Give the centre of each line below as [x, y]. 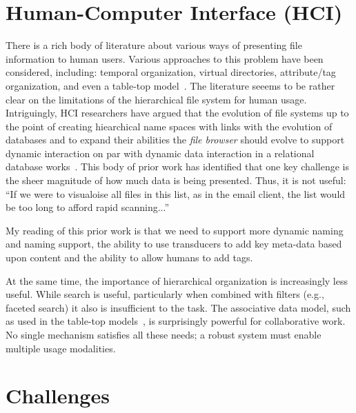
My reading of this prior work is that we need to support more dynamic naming [175, 230]
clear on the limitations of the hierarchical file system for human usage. [156, 99]
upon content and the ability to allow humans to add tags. [129, 258]
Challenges [58, 395]
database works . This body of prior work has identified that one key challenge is [177, 167]
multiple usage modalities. [61, 348]
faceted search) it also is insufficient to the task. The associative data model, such [178, 307]
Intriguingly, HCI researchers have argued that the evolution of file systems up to [177, 113]
